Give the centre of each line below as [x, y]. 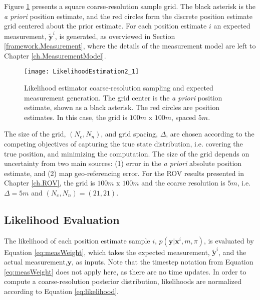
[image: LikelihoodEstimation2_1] [82, 72]
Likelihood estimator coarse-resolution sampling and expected [119, 87]
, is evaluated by [229, 240]
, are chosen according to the [210, 134]
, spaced [184, 117]
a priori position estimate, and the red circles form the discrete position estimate [128, 16]
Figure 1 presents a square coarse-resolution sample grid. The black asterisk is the [130, 6]
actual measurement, [36, 261]
